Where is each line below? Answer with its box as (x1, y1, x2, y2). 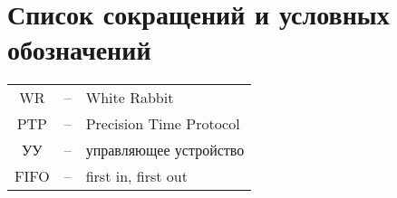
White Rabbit (85, 87, 174, 108)
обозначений (7, 31, 151, 68)
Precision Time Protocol (85, 113, 240, 135)
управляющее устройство (85, 139, 245, 161)
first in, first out (85, 165, 188, 187)
